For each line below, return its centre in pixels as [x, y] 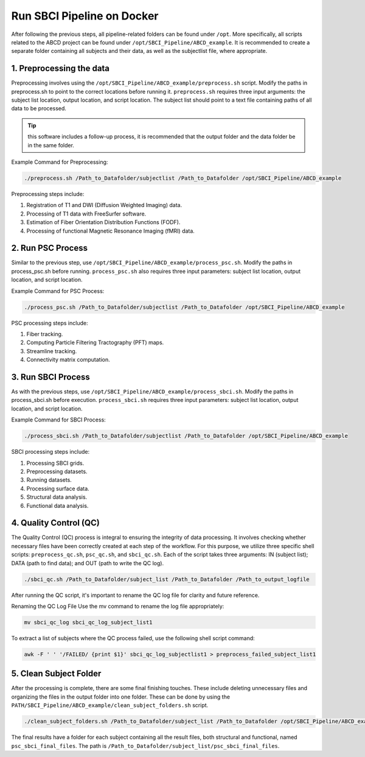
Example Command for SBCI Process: [58, 420]
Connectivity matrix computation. [68, 360]
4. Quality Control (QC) [56, 523]
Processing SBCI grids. [55, 463]
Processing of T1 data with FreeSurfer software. [86, 214]
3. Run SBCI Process [51, 377]
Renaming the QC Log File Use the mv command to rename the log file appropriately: [118, 606]
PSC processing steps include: [50, 323]
